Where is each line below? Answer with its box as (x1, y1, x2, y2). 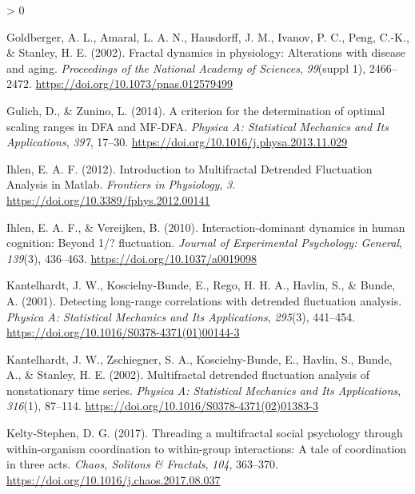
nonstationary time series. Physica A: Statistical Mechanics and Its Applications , (6, 381, 401, 398)
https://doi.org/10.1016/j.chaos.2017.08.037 (6, 471, 221, 488)
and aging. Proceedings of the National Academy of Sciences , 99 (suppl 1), (6, 59, 366, 76)
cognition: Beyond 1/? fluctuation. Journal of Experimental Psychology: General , (6, 234, 402, 251)
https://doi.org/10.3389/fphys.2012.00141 (6, 191, 210, 208)
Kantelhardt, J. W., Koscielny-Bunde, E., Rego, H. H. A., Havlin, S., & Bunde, (6, 277, 396, 293)
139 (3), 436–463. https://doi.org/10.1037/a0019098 (6, 249, 257, 266)
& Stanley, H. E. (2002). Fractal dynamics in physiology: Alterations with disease (6, 44, 405, 61)
